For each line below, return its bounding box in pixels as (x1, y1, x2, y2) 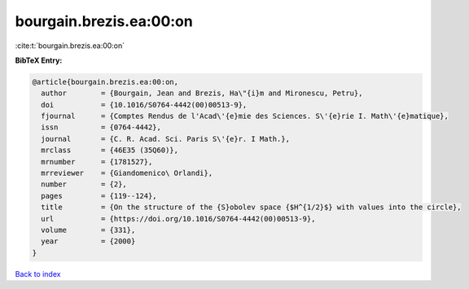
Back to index (15, 269, 61, 278)
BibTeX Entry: (15, 55, 63, 65)
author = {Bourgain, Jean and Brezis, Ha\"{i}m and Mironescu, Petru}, (41, 89, 363, 98)
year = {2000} (41, 237, 136, 246)
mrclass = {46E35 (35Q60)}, (41, 146, 179, 155)
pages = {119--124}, (41, 191, 158, 200)
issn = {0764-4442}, (41, 123, 162, 132)
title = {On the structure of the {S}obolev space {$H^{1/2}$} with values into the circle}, (41, 203, 462, 212)
